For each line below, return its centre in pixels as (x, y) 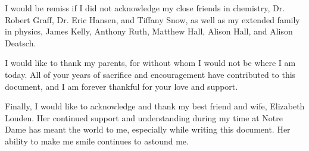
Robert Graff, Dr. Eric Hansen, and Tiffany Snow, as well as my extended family (152, 19)
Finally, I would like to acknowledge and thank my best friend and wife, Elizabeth (155, 106)
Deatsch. (21, 43)
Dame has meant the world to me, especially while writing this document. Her (148, 129)
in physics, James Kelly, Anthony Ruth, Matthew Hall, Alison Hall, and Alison (149, 31)
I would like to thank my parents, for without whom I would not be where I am (150, 63)
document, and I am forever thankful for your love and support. (121, 86)
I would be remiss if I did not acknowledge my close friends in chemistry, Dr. (145, 8)
